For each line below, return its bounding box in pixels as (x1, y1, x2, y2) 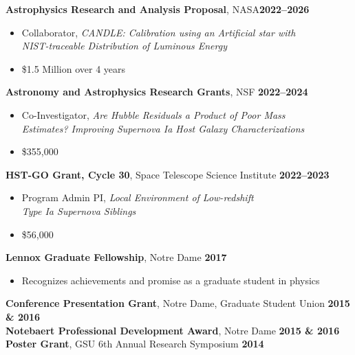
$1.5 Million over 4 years (21, 61, 126, 76)
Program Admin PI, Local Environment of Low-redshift (21, 190, 254, 205)
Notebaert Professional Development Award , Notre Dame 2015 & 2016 (6, 323, 340, 337)
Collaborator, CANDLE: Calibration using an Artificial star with (21, 25, 296, 39)
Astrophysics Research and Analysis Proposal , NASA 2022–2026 (6, 2, 310, 16)
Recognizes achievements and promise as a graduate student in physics (21, 273, 320, 287)
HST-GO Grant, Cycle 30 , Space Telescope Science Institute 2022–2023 (6, 167, 330, 181)
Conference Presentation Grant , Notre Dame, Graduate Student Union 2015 (6, 296, 350, 310)
